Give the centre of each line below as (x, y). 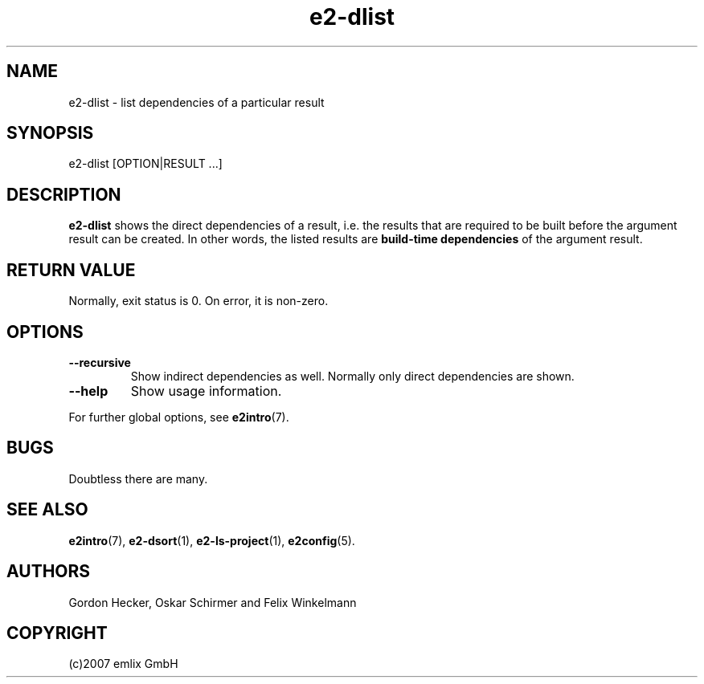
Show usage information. (206, 391)
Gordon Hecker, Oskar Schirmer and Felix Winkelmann (213, 602)
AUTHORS (49, 572)
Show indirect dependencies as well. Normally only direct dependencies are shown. (352, 376)
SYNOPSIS (50, 133)
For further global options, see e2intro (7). (179, 417)
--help (88, 391)
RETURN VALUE (71, 270)
